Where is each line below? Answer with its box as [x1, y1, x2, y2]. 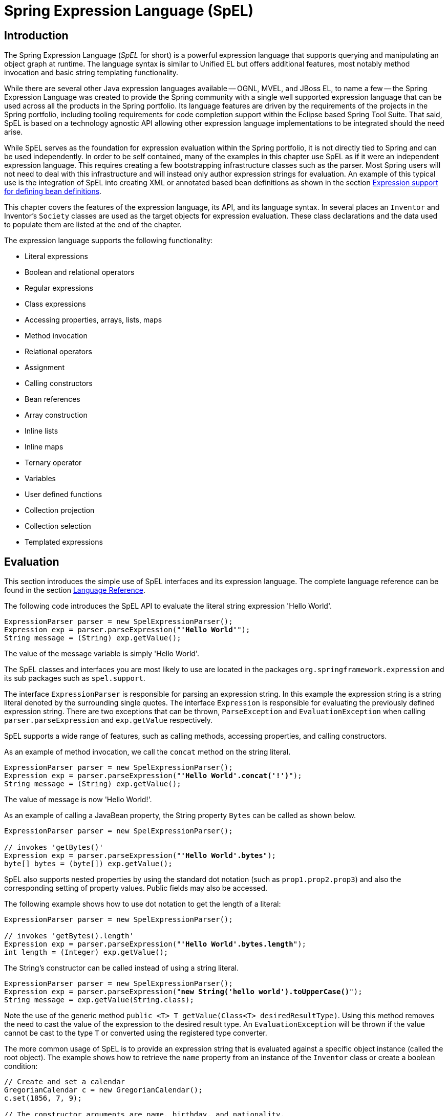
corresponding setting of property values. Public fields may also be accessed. [4, 884, 268, 893]
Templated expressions [25, 538, 103, 547]
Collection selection [25, 522, 91, 531]
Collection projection [25, 506, 95, 515]
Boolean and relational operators [25, 268, 135, 277]
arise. [4, 127, 23, 137]
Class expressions [25, 299, 86, 309]
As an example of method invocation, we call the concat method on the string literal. [4, 747, 291, 757]
